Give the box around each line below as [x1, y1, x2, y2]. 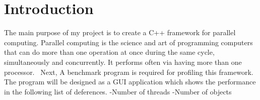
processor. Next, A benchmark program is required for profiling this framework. [4, 66, 253, 77]
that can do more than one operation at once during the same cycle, [4, 47, 215, 57]
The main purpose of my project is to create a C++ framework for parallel [4, 27, 236, 38]
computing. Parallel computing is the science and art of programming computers [4, 37, 253, 47]
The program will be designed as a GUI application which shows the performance [4, 76, 256, 87]
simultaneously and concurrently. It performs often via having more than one [4, 56, 242, 67]
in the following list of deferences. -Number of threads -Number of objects [4, 86, 232, 96]
